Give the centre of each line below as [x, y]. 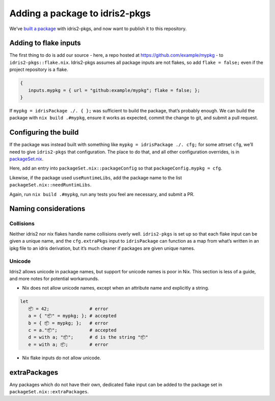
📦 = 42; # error [68, 309]
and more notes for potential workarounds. [54, 279]
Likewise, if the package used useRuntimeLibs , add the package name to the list [96, 178]
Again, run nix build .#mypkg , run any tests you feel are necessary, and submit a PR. [102, 194]
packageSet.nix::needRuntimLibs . [50, 185]
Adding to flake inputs [45, 43]
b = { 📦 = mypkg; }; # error [68, 323]
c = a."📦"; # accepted [72, 330]
